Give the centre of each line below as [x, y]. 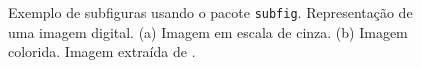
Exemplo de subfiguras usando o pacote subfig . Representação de [210, 12]
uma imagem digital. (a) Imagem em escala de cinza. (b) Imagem [208, 31]
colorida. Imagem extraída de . [102, 51]
